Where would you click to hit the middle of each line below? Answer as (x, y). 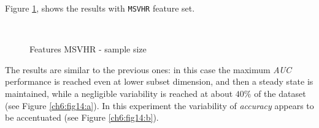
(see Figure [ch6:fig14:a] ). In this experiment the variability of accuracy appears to (159, 105)
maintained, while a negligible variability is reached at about (119, 94)
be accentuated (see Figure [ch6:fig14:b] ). (82, 117)
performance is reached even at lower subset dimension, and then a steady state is (159, 81)
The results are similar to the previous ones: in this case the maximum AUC (148, 69)
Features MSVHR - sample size (88, 49)
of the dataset (280, 94)
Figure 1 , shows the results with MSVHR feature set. (100, 8)
